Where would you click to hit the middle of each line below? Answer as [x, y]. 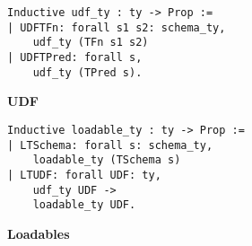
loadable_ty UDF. [84, 205]
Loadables [39, 233]
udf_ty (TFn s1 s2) [91, 43]
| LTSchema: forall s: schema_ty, [110, 145]
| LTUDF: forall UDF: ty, [84, 175]
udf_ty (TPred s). [87, 72]
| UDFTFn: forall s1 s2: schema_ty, [117, 27]
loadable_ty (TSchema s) [107, 160]
